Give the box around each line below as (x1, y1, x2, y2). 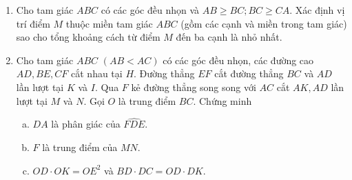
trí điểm (16, 16, 50, 30)
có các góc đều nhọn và (101, 3, 200, 17)
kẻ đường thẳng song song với (131, 79, 256, 94)
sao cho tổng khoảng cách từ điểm (16, 30, 161, 44)
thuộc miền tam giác (65, 16, 153, 30)
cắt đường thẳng (214, 66, 284, 81)
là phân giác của (51, 117, 121, 131)
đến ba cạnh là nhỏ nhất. (176, 30, 282, 44)
